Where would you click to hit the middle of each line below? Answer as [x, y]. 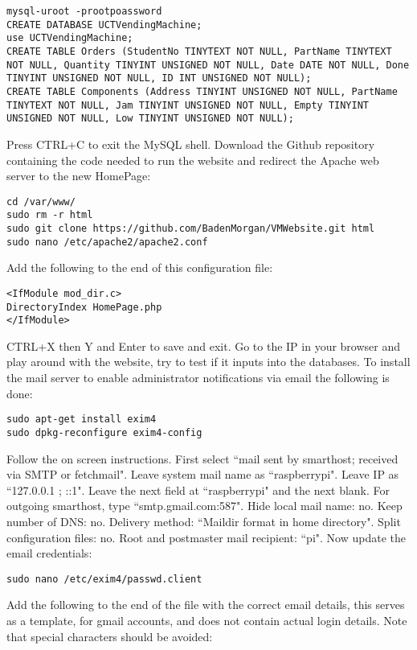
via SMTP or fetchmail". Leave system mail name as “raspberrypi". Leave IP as [203, 474]
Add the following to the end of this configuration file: [140, 267]
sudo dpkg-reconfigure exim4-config [104, 432]
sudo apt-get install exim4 [82, 420]
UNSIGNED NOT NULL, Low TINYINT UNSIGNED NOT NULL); [150, 119]
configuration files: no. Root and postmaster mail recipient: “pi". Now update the [206, 537]
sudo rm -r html [50, 215]
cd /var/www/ [41, 202]
